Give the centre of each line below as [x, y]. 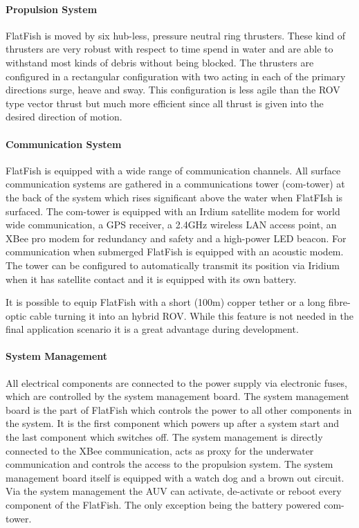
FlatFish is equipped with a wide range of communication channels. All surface [173, 170]
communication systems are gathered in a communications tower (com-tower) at [175, 184]
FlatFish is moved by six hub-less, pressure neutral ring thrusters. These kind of [176, 35]
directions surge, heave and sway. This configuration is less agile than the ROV [173, 90]
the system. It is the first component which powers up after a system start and [173, 423]
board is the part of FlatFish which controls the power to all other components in [179, 409]
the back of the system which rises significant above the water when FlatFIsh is [174, 197]
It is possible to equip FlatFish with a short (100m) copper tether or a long [166, 302]
